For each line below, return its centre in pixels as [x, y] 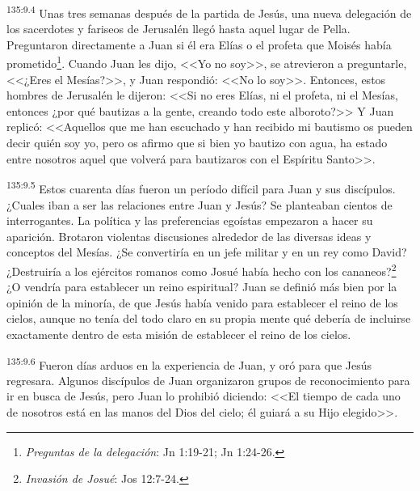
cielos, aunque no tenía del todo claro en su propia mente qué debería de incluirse [209, 318]
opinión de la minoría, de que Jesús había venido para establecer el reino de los [202, 302]
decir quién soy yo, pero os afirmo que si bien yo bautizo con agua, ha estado [197, 143]
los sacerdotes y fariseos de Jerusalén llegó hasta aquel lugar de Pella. [178, 29]
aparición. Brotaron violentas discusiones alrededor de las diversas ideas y [189, 236]
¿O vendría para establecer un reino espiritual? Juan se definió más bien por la [202, 287]
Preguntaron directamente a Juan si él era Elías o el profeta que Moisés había [199, 44]
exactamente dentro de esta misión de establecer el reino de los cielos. [179, 334]
